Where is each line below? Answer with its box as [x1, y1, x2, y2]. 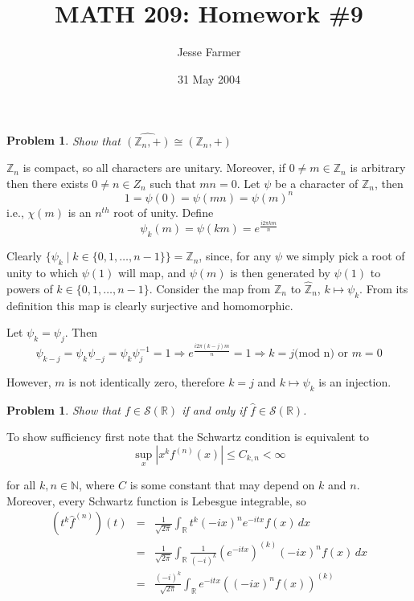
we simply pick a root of [285, 247, 405, 264]
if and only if [182, 401, 246, 418]
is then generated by [230, 264, 330, 281]
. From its [359, 280, 408, 296]
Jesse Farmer [177, 43, 241, 60]
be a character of [275, 174, 359, 191]
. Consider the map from [149, 280, 271, 296]
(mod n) [294, 348, 334, 360]
